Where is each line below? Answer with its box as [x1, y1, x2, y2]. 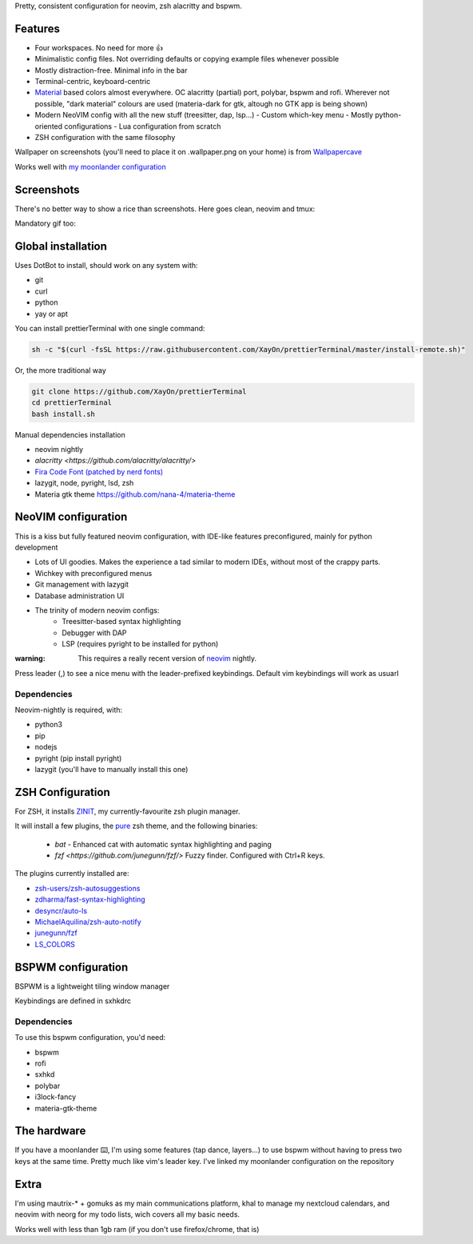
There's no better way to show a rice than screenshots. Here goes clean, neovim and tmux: [14, 204, 316, 214]
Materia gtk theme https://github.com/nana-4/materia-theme [34, 489, 236, 499]
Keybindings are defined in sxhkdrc [14, 996, 132, 1006]
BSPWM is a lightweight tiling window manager [14, 981, 170, 991]
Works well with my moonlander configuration [14, 162, 167, 171]
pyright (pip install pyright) [34, 753, 122, 763]
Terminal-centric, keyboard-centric [34, 77, 151, 86]
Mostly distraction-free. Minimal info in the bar [34, 65, 188, 75]
